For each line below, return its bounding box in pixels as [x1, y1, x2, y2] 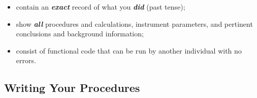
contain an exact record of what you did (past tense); [16, 2, 185, 12]
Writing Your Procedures [4, 80, 140, 95]
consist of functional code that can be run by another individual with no [16, 45, 242, 56]
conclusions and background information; [16, 28, 144, 39]
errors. [16, 55, 36, 66]
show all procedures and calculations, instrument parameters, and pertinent [16, 18, 253, 29]
